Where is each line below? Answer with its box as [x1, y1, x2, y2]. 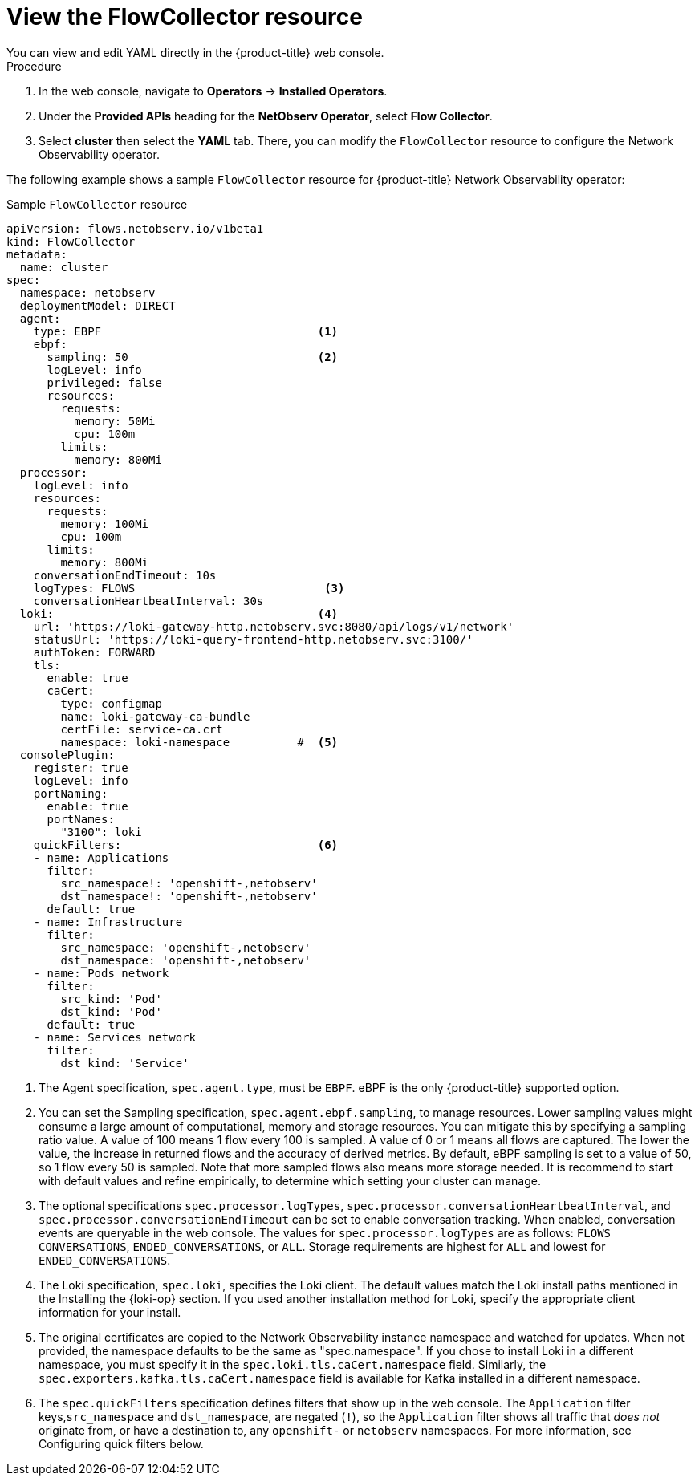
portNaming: [33, 786, 108, 800]
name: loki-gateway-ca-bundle [60, 709, 250, 723]
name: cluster [19, 260, 108, 274]
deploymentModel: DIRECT [19, 298, 176, 312]
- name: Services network [33, 1030, 197, 1044]
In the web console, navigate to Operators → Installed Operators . [39, 83, 388, 98]
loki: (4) [19, 607, 339, 620]
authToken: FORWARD [33, 645, 156, 659]
